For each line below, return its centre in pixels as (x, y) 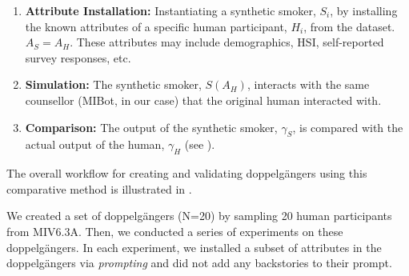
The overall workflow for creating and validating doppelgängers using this (187, 173)
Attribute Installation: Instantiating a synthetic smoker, (170, 10)
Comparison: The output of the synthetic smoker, (151, 127)
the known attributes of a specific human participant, (156, 26)
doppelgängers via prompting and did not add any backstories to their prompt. (199, 263)
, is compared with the (348, 127)
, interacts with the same (308, 84)
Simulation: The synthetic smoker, (113, 84)
